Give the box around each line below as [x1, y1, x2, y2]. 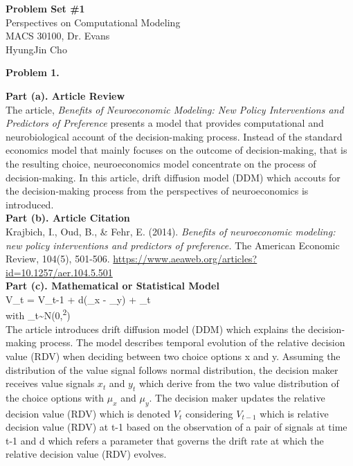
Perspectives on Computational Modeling [6, 15, 181, 29]
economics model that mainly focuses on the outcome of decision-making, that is [6, 143, 347, 157]
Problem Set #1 [6, 1, 85, 15]
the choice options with [6, 390, 105, 404]
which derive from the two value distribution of [138, 376, 339, 391]
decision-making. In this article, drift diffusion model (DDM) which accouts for [6, 170, 341, 184]
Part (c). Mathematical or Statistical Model [6, 278, 219, 293]
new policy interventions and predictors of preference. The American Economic [6, 238, 340, 252]
